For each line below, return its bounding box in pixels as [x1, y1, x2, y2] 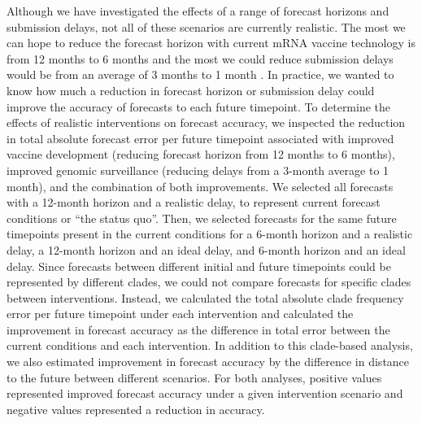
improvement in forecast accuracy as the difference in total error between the [7, 321, 390, 338]
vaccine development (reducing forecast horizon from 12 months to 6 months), [7, 146, 395, 163]
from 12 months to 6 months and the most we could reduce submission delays [7, 50, 394, 67]
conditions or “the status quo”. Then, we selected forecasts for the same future [7, 209, 397, 226]
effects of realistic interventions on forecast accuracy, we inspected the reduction [7, 114, 406, 131]
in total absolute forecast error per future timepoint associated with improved [7, 129, 394, 146]
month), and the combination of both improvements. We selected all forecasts [7, 177, 394, 194]
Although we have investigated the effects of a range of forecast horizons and [7, 2, 389, 19]
